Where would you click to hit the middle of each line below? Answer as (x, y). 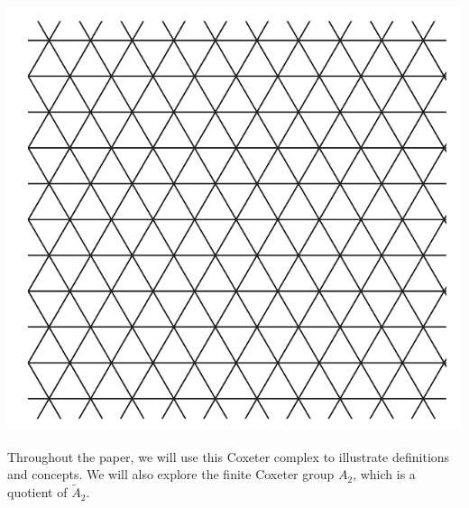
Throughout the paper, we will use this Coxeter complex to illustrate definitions (229, 456)
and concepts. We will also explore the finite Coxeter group (171, 474)
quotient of (37, 492)
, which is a (384, 474)
